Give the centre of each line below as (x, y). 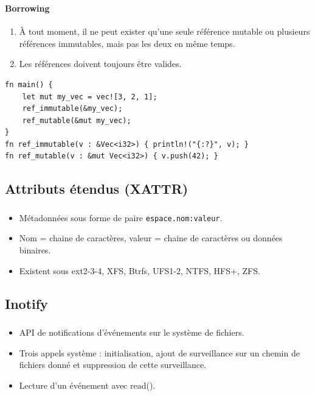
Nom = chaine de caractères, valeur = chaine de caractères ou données (151, 238)
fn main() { (29, 84)
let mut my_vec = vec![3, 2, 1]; (90, 97)
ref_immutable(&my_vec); (72, 109)
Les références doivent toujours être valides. (100, 64)
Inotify (26, 303)
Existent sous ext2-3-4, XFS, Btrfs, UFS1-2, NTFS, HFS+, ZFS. (140, 270)
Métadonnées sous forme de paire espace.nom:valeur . (121, 217)
